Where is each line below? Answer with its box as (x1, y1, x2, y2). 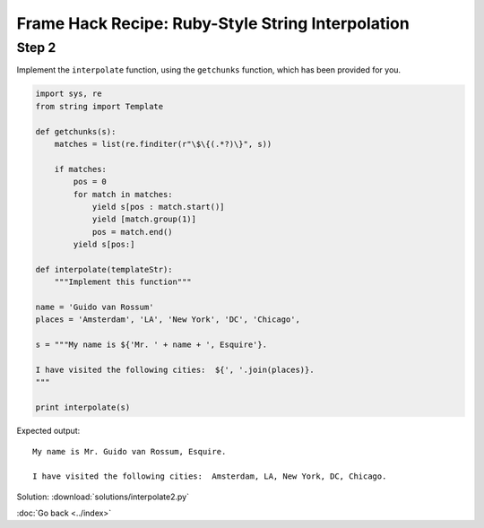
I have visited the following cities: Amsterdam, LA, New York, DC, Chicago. (32, 472, 387, 481)
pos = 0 (73, 177, 108, 187)
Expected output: (16, 426, 81, 437)
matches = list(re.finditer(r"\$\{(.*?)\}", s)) (54, 139, 272, 149)
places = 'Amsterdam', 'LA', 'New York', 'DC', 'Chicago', (35, 315, 300, 325)
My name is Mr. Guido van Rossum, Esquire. (32, 446, 227, 456)
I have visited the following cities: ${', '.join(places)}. (35, 364, 315, 375)
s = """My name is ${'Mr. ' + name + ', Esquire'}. (35, 340, 268, 350)
